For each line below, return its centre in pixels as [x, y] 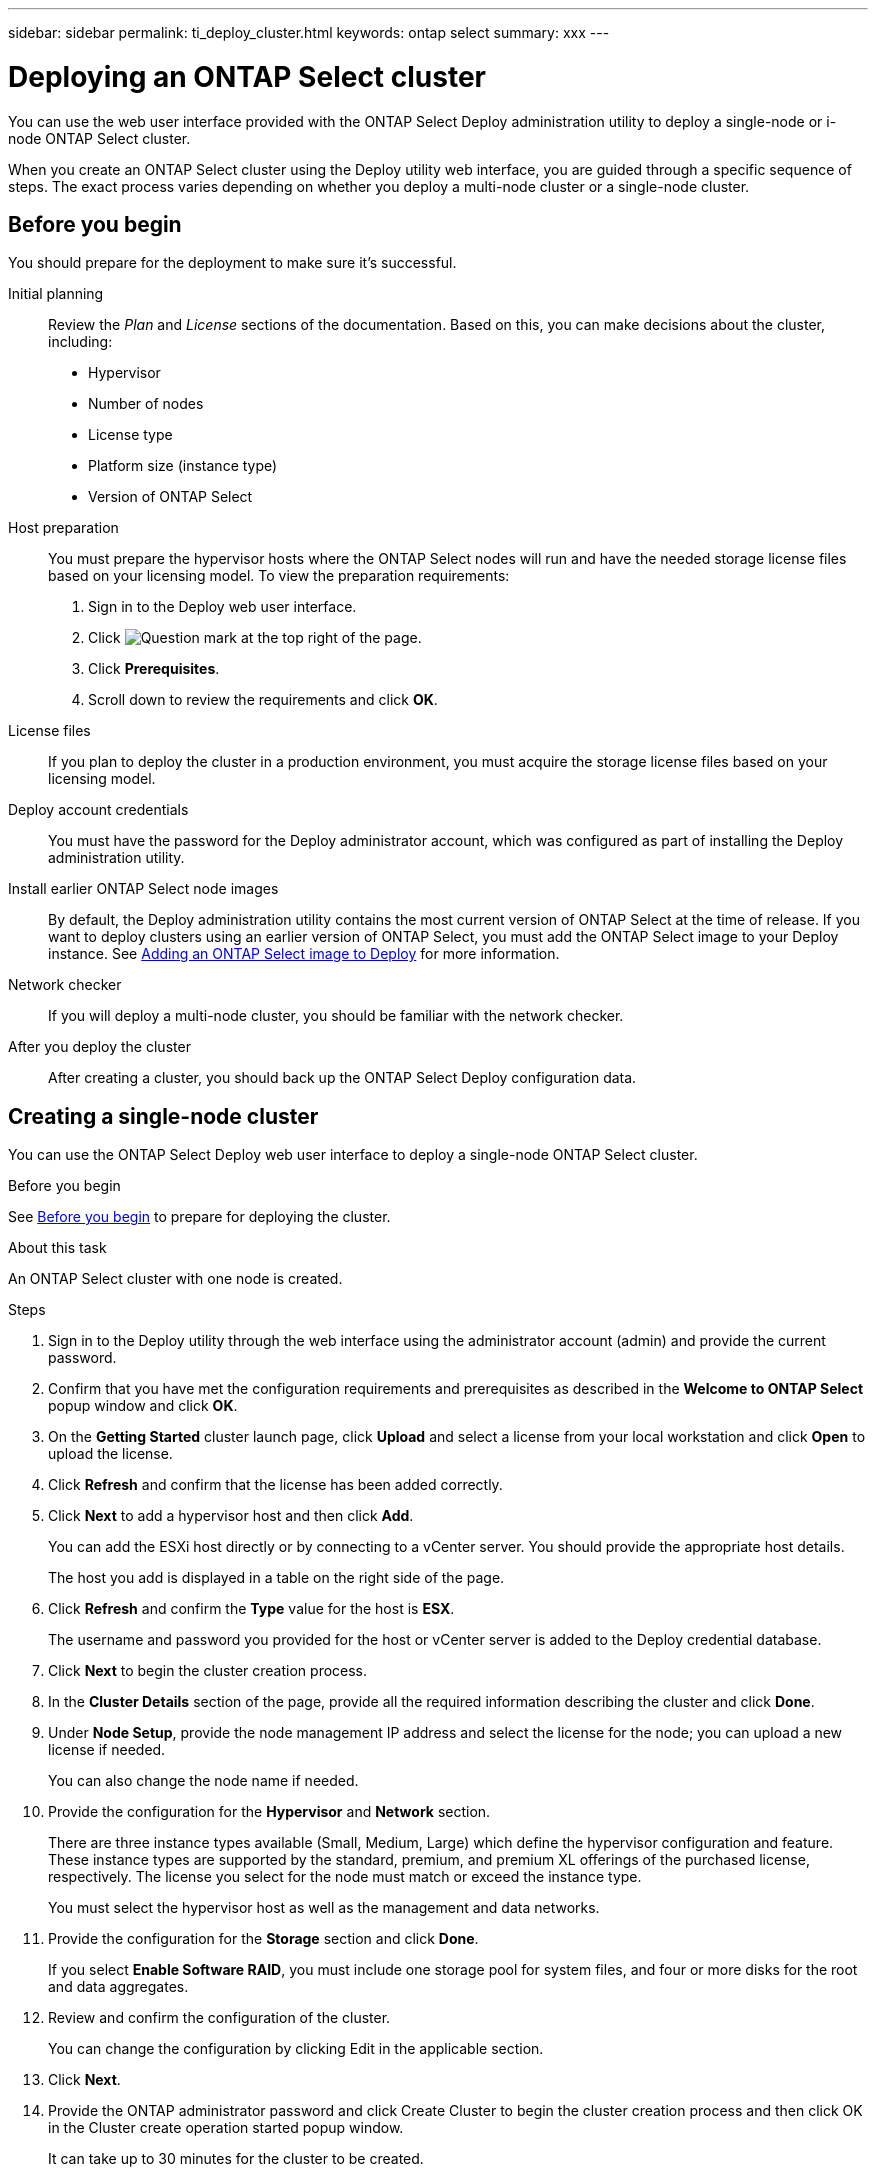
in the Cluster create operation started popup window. [226, 2128]
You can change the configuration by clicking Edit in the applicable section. [296, 2049]
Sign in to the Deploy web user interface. [222, 607]
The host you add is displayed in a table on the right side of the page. [276, 1578]
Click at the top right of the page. [255, 638]
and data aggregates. [118, 1987]
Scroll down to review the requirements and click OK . [263, 700]
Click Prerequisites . [154, 669]
